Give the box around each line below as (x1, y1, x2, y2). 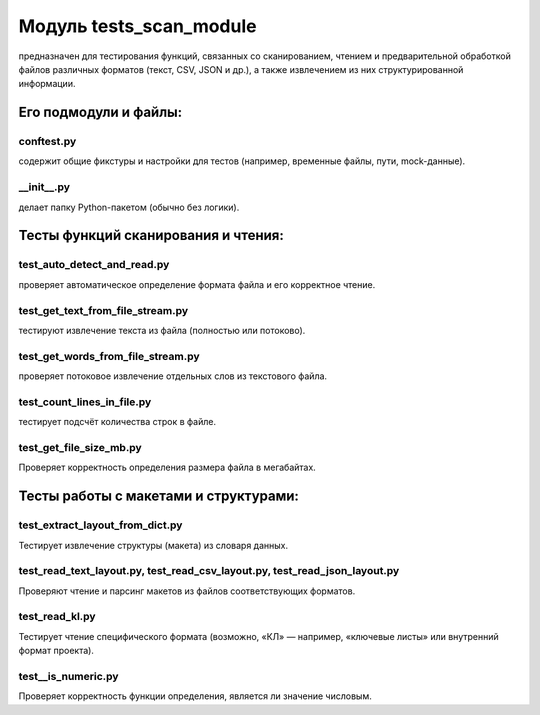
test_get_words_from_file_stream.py (18, 349, 200, 363)
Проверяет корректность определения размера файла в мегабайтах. (18, 461, 317, 474)
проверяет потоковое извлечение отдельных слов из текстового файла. (18, 370, 328, 382)
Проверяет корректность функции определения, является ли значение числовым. (18, 690, 372, 702)
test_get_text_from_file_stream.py (18, 303, 189, 317)
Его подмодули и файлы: (18, 104, 183, 121)
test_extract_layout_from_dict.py (18, 518, 183, 532)
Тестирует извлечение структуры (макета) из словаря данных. (18, 539, 289, 551)
